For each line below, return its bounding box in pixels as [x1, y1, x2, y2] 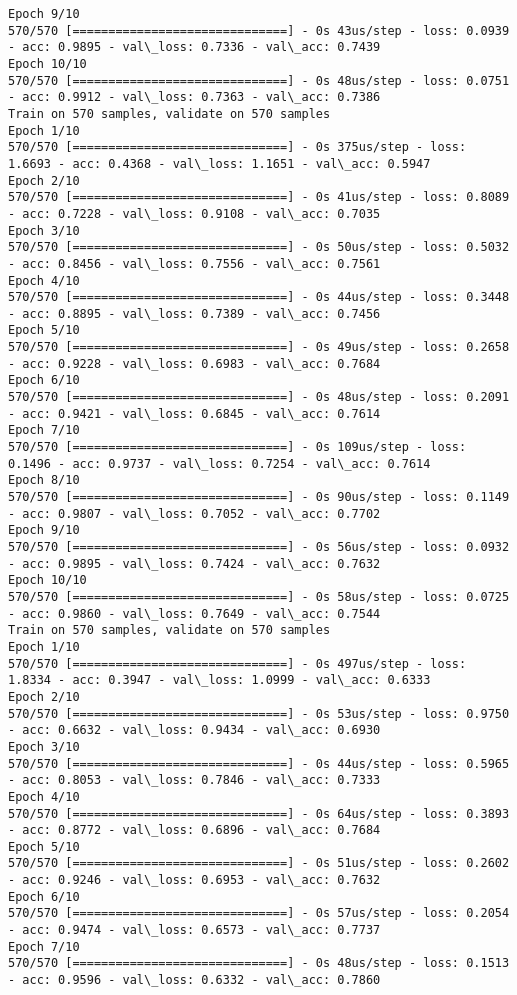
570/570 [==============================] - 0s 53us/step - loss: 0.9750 [8, 706, 510, 721]
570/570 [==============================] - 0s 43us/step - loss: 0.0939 [8, 23, 510, 38]
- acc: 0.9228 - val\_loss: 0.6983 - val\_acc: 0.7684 [8, 356, 381, 371]
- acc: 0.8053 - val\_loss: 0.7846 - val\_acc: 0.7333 [8, 773, 381, 788]
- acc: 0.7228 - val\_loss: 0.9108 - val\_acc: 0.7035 [8, 206, 381, 221]
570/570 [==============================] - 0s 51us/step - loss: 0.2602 [8, 856, 510, 871]
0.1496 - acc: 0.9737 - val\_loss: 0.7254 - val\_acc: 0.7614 [8, 456, 431, 471]
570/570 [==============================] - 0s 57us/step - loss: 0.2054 [8, 906, 510, 921]
